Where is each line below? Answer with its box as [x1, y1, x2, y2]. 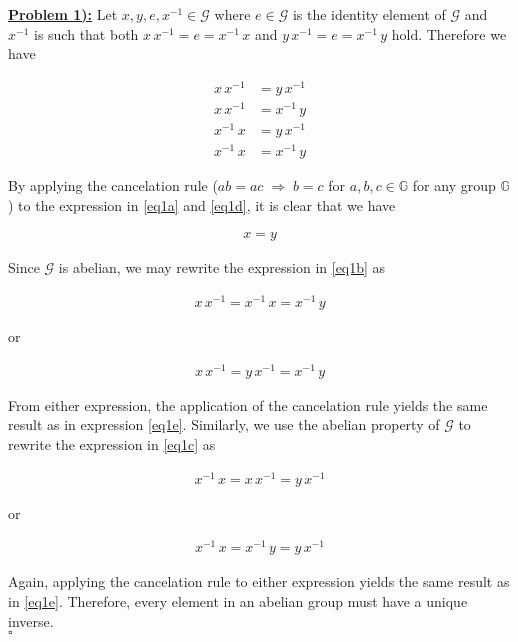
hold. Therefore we [391, 23, 507, 44]
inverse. [8, 610, 54, 631]
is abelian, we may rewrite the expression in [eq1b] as [58, 257, 386, 278]
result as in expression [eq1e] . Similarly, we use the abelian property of [8, 414, 440, 435]
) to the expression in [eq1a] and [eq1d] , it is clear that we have [8, 194, 396, 215]
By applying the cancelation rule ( [8, 175, 218, 196]
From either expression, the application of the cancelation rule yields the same [8, 394, 488, 415]
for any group [412, 175, 496, 196]
